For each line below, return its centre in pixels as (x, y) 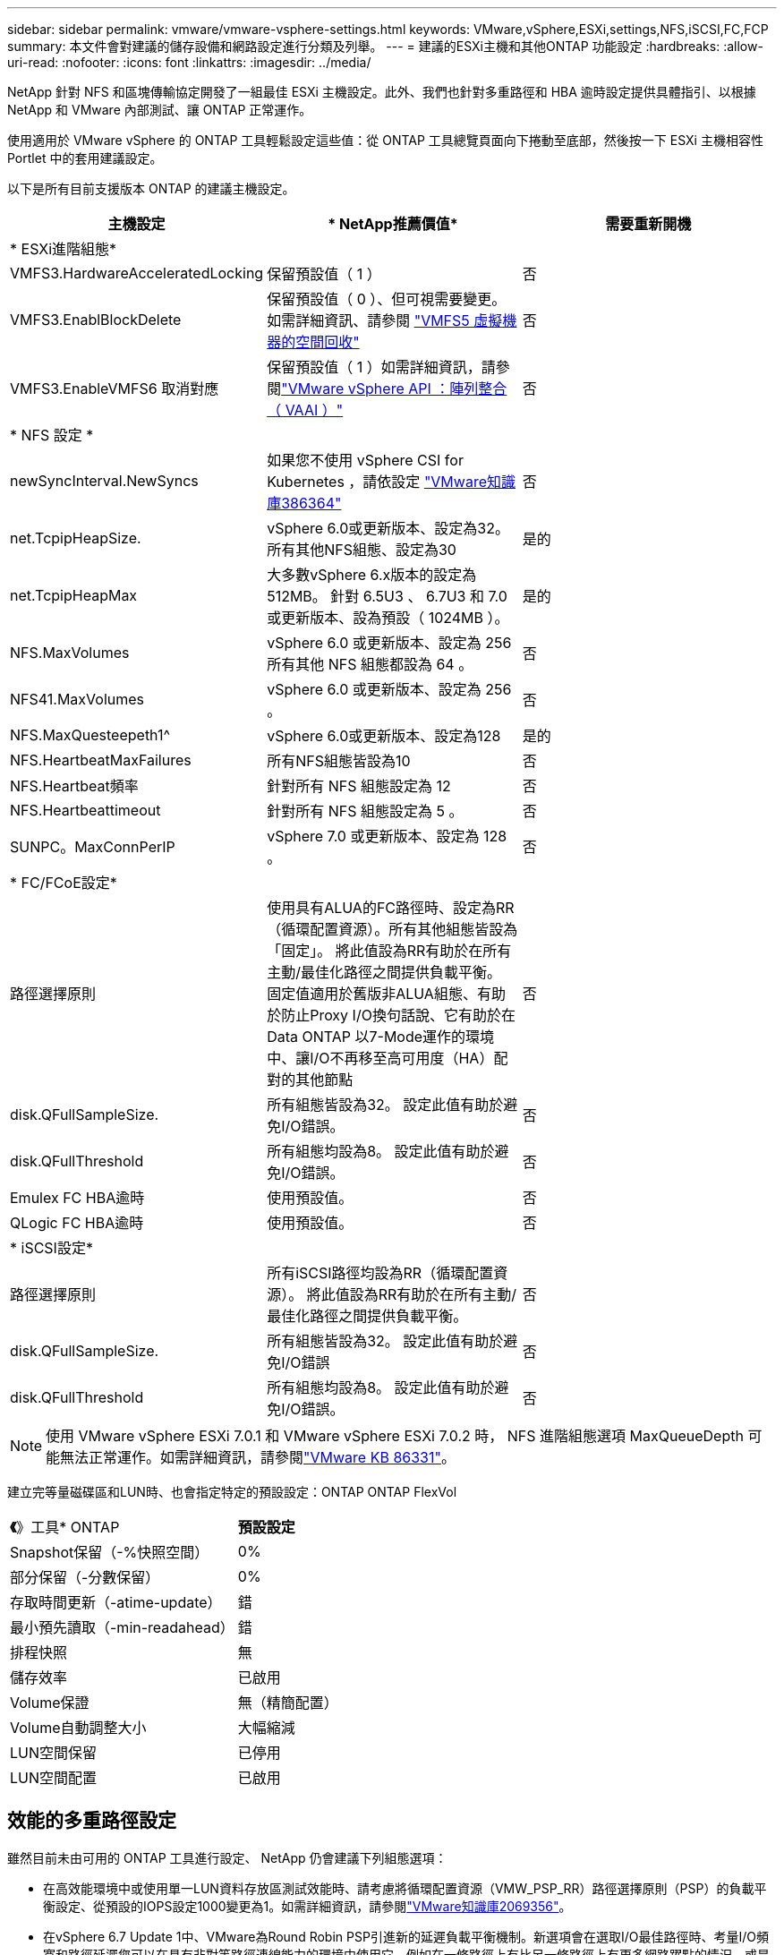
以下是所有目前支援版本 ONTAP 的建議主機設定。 (151, 188)
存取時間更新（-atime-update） (116, 1602)
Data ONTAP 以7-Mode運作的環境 (381, 1037)
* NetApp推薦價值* (393, 224)
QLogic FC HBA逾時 (77, 1223)
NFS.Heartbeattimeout (85, 810)
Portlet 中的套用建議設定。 (85, 158)
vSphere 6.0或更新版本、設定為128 (384, 736)
